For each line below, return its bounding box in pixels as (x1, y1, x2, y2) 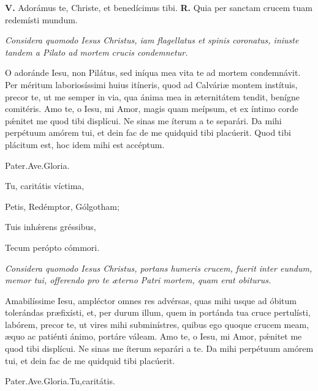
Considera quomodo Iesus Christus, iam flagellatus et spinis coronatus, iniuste (5, 34, 299, 47)
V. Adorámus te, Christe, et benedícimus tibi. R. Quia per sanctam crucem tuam (5, 1, 312, 13)
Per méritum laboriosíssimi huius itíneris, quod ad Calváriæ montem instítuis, (5, 78, 298, 91)
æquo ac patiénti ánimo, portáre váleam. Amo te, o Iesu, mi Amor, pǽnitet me (5, 330, 302, 343)
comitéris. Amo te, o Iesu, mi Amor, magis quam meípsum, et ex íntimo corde (5, 102, 298, 115)
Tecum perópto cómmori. (5, 240, 100, 253)
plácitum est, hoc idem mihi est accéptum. (5, 138, 165, 151)
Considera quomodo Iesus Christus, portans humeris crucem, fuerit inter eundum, (5, 261, 312, 274)
